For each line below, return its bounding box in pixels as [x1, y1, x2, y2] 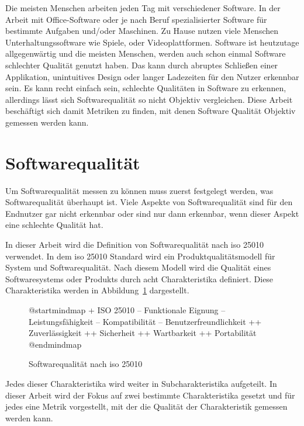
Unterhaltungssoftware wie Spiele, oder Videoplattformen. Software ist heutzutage [5, 36, 299, 48]
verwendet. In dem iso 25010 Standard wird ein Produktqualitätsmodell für [5, 250, 275, 262]
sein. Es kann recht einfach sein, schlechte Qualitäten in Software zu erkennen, [5, 82, 286, 94]
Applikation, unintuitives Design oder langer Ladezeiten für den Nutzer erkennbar [5, 70, 299, 82]
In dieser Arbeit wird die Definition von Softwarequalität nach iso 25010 [5, 238, 264, 251]
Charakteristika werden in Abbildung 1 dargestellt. [5, 284, 189, 296]
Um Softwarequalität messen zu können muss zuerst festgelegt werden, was [5, 184, 274, 196]
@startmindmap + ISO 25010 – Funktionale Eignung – [29, 304, 226, 316]
